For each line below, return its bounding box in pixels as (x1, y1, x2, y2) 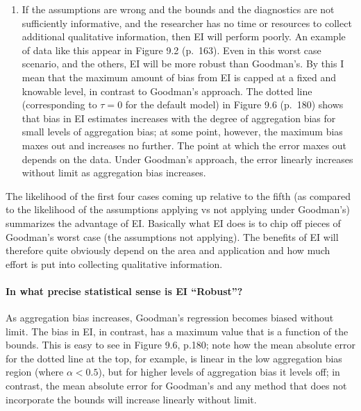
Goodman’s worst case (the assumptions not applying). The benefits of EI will (6, 229, 339, 244)
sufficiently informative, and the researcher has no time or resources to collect (22, 15, 352, 30)
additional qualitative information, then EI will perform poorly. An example (22, 29, 346, 44)
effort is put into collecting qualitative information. (6, 256, 223, 271)
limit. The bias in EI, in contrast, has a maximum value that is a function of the (6, 324, 349, 338)
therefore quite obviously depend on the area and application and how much (6, 243, 330, 258)
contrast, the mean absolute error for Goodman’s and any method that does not (6, 378, 347, 393)
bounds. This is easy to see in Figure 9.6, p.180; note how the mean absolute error (6, 337, 356, 352)
